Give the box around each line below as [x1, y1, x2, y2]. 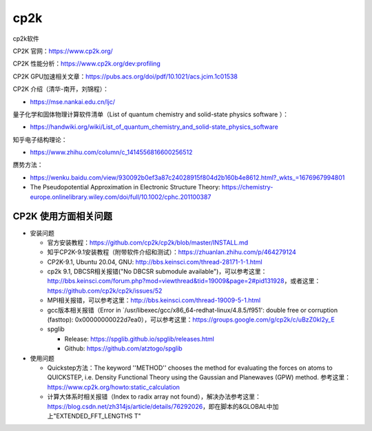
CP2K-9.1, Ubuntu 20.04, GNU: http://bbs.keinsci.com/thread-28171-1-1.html [47, 257, 262, 266]
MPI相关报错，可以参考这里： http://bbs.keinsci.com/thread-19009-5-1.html [47, 296, 261, 304]
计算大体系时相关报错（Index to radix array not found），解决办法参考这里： [47, 392, 262, 401]
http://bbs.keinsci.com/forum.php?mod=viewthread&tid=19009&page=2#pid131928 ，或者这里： [47, 277, 321, 285]
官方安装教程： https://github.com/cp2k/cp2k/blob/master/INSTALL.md [47, 238, 248, 246]
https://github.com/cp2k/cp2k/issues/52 [47, 286, 163, 295]
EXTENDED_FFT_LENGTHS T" [56, 412, 141, 420]
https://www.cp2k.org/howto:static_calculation [47, 383, 180, 391]
